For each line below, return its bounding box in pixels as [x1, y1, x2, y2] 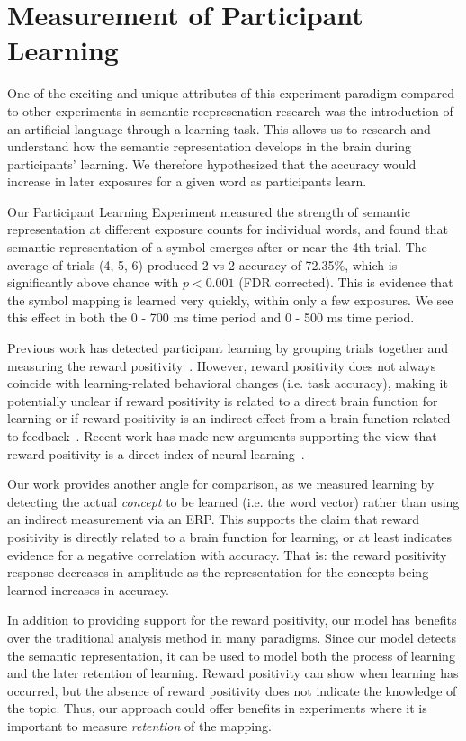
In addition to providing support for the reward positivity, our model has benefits [7, 610, 457, 629]
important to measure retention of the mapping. [7, 716, 272, 735]
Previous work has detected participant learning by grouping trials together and [7, 339, 448, 357]
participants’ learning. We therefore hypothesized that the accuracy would [7, 154, 417, 173]
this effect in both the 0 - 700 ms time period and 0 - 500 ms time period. [7, 308, 415, 327]
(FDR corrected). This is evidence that [238, 273, 453, 292]
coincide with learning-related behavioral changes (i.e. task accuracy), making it [7, 374, 448, 393]
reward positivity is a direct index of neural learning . [7, 444, 305, 463]
